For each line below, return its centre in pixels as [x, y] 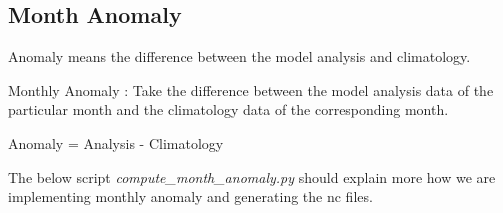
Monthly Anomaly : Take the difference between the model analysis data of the [251, 89]
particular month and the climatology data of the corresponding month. [228, 109]
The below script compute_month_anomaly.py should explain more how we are [252, 176]
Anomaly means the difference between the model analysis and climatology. [239, 56]
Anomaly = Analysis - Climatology [116, 142]
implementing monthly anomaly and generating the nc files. [190, 196]
